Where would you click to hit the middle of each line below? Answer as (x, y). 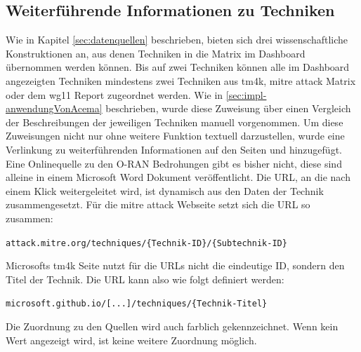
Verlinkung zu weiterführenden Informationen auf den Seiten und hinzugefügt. (174, 149)
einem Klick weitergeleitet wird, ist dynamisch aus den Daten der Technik (165, 190)
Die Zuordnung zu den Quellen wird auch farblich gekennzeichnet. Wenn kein (172, 326)
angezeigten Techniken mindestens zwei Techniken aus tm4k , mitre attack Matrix (181, 80)
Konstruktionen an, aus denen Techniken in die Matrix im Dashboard (156, 53)
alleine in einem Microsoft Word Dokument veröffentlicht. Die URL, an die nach (178, 177)
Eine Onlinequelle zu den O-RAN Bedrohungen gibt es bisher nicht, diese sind (174, 163)
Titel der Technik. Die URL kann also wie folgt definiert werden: (145, 279)
